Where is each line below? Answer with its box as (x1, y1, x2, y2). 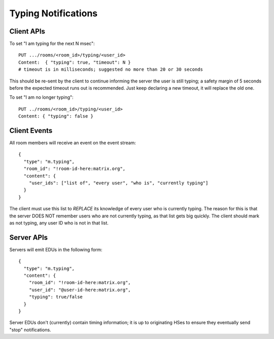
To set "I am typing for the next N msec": (9, 41, 95, 47)
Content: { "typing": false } (18, 114, 94, 119)
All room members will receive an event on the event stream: (9, 140, 136, 146)
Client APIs (9, 27, 46, 36)
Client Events (9, 126, 53, 135)
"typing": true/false (28, 294, 83, 300)
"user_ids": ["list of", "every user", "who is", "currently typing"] (28, 180, 209, 186)
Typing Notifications (9, 8, 98, 19)
